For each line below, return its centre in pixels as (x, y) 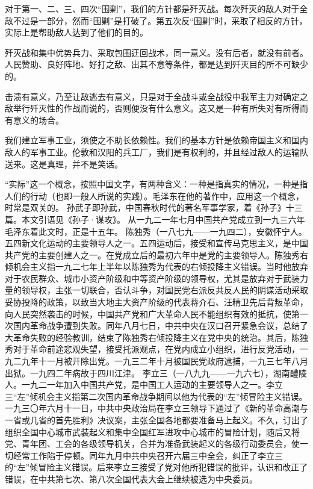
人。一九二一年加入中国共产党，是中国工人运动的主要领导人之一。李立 (144, 385)
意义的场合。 (38, 120)
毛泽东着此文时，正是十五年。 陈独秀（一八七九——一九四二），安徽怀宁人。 (156, 231)
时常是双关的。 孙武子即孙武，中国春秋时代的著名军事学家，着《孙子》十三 (154, 207)
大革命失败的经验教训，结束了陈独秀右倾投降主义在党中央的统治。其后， (148, 337)
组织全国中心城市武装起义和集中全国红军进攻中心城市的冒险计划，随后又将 (152, 431)
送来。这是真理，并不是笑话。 (64, 164)
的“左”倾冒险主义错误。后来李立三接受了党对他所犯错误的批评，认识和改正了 (156, 467)
